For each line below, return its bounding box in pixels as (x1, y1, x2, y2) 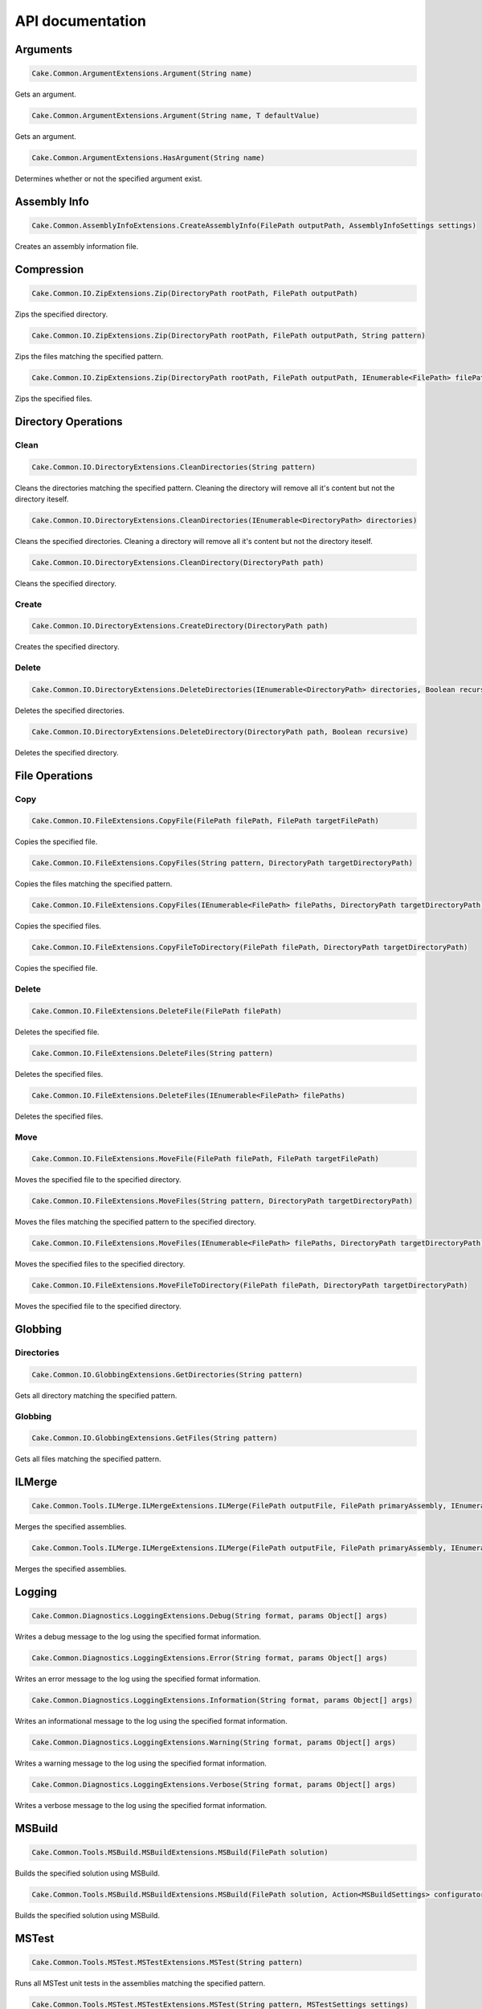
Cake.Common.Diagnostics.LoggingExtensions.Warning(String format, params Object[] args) (31, 1738, 397, 1747)
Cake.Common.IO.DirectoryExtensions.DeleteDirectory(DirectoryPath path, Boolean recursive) (31, 727, 409, 736)
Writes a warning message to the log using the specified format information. (14, 1758, 267, 1768)
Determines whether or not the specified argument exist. (14, 174, 202, 184)
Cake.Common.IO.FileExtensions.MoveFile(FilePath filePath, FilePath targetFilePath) (31, 1154, 379, 1164)
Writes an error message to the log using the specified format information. (14, 1674, 261, 1684)
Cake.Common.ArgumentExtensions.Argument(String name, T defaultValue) (31, 111, 321, 121)
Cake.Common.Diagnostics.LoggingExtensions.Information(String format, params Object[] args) (31, 1696, 414, 1705)
